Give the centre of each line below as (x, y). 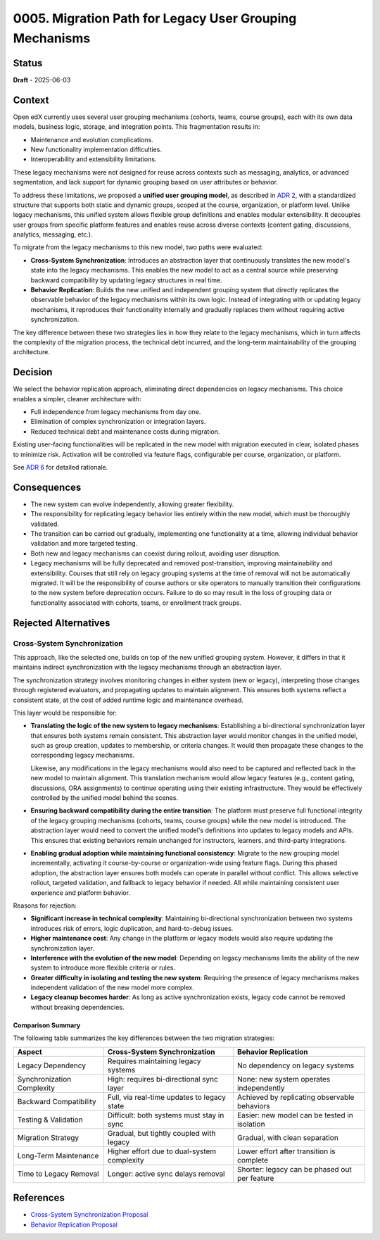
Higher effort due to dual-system (162, 1151)
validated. (45, 524)
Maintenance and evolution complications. (92, 139)
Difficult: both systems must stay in (166, 1115)
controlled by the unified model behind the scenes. (104, 798)
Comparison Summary (47, 1025)
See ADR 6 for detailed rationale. (61, 467)
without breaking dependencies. (77, 1007)
